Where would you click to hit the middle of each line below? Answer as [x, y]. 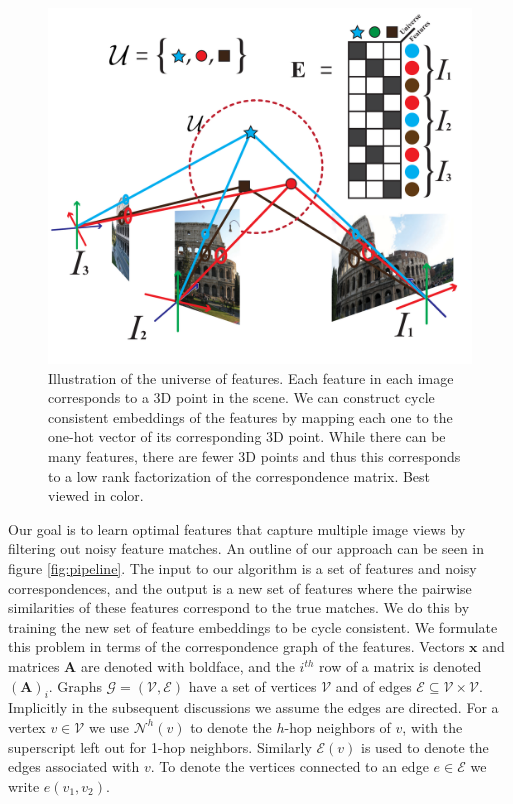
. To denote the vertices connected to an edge [289, 766]
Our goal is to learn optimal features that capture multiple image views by [237, 528]
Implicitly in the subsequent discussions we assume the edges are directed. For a [253, 707]
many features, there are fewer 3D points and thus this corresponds [254, 456]
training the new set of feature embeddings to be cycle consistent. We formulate [253, 626]
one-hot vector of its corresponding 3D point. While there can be [247, 436]
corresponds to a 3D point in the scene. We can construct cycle [241, 397]
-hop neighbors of [337, 726]
